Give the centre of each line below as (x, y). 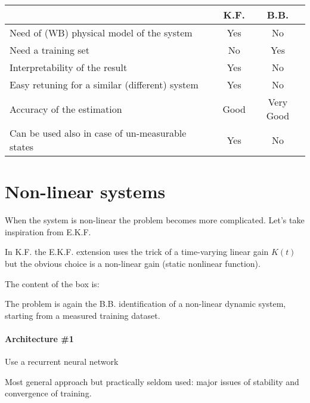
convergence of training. (48, 393)
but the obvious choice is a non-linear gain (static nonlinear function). (133, 263)
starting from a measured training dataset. (83, 315)
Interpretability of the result (69, 67)
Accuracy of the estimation (66, 109)
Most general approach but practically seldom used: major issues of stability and (152, 381)
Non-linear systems (85, 191)
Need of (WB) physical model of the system (101, 33)
